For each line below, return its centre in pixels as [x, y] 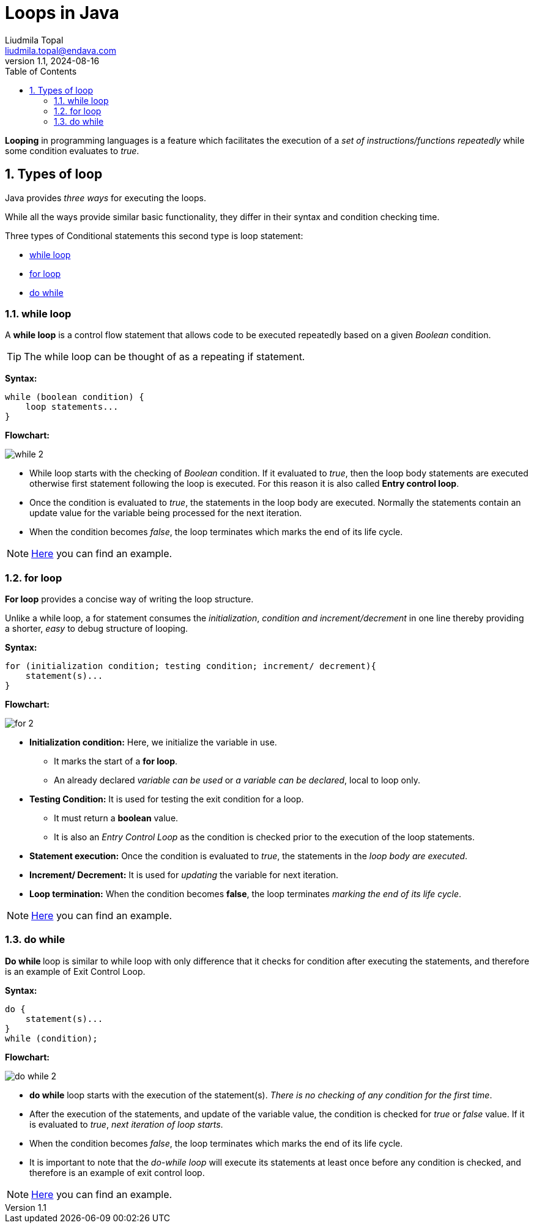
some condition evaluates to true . [72, 150]
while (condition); [51, 1038]
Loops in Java [62, 13]
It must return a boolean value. [116, 818]
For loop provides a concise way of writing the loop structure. [129, 599]
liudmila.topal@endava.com [61, 50]
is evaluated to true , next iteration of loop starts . [126, 1124]
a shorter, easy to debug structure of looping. [97, 629]
